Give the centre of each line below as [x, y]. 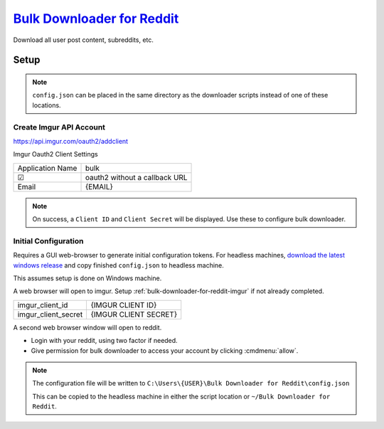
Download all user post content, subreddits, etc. [84, 40]
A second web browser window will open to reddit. [87, 327]
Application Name [47, 168]
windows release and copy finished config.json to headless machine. [118, 265]
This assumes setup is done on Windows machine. [87, 278]
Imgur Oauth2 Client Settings [56, 154]
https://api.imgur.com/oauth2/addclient [70, 141]
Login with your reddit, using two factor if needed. [104, 341]
